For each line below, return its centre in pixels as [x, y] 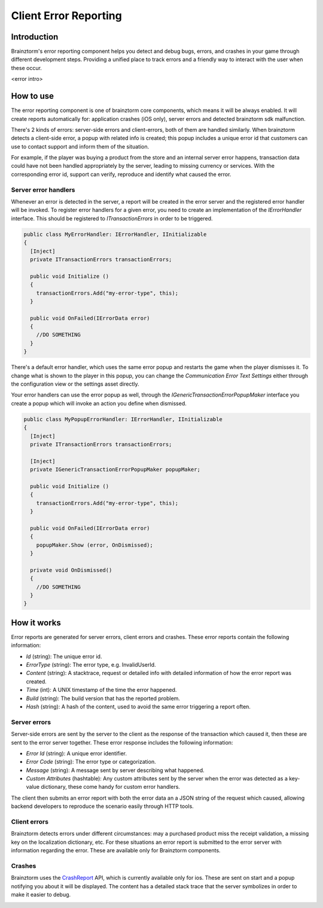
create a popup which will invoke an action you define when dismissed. [99, 403]
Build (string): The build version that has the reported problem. [103, 698]
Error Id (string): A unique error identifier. [76, 753]
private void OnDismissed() [71, 570]
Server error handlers [43, 190]
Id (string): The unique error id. [64, 656]
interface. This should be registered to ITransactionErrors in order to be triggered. [112, 218]
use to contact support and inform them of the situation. [80, 146]
